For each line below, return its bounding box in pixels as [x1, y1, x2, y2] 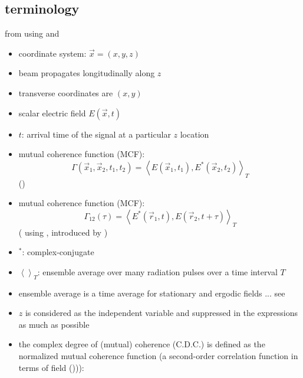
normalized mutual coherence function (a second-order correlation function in [18, 349, 298, 361]
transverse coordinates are [18, 86, 113, 99]
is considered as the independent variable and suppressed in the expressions [25, 307, 298, 319]
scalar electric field [18, 106, 86, 119]
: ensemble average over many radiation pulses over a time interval [37, 265, 278, 278]
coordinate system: [18, 47, 87, 59]
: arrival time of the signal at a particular [21, 128, 171, 140]
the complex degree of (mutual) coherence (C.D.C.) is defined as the [18, 338, 265, 350]
